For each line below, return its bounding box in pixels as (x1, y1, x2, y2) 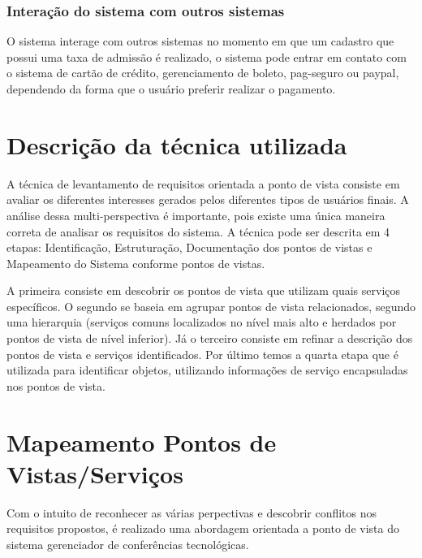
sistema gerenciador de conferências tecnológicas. (6, 535, 249, 552)
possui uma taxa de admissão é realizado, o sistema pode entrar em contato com (6, 48, 407, 65)
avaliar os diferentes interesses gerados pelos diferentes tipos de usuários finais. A (6, 191, 409, 208)
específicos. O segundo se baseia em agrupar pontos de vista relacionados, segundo (6, 297, 416, 314)
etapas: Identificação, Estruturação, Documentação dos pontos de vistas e (6, 239, 372, 256)
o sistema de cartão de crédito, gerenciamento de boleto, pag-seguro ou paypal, (6, 64, 399, 81)
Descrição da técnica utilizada (6, 128, 347, 161)
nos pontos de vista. (6, 377, 105, 394)
